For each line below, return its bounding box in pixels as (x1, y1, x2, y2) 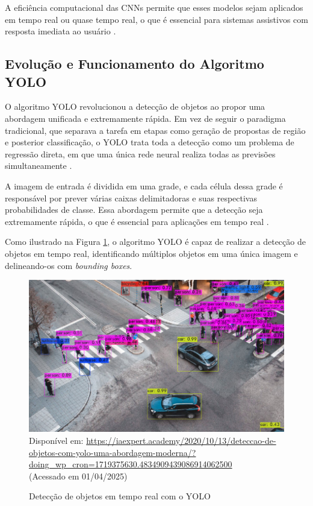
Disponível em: (29, 434, 84, 446)
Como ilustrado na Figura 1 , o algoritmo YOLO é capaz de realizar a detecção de (5, 235, 306, 248)
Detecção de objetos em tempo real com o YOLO (29, 490, 211, 502)
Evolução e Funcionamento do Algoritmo (5, 54, 264, 73)
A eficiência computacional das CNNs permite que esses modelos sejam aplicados (5, 1, 303, 13)
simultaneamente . (5, 159, 72, 172)
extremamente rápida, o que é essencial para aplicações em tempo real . (5, 215, 269, 227)
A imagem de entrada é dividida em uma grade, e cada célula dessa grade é (5, 179, 283, 192)
